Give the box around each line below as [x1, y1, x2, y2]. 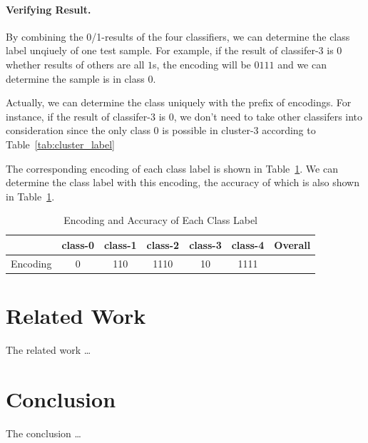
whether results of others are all [6, 56, 145, 71]
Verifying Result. [6, 1, 91, 16]
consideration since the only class [6, 123, 150, 138]
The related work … [6, 342, 91, 357]
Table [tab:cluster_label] [6, 136, 115, 151]
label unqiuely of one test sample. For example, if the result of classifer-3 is [6, 43, 334, 58]
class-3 [189, 237, 222, 252]
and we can [277, 56, 327, 71]
